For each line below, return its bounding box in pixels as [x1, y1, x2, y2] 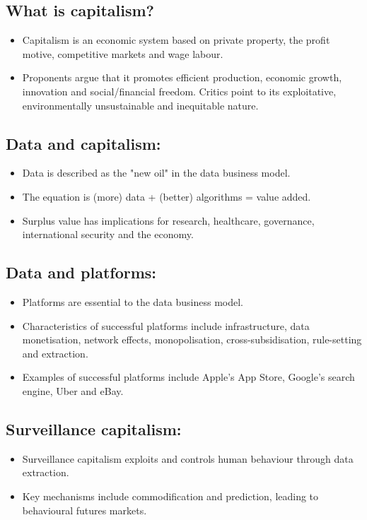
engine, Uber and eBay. [22, 383, 124, 398]
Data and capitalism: [6, 132, 161, 154]
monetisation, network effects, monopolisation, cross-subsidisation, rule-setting [22, 332, 362, 347]
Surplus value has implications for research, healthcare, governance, [22, 213, 315, 227]
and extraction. [22, 345, 88, 360]
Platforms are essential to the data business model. [22, 294, 244, 309]
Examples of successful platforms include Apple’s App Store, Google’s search [22, 370, 355, 384]
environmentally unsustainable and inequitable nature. [22, 97, 259, 112]
